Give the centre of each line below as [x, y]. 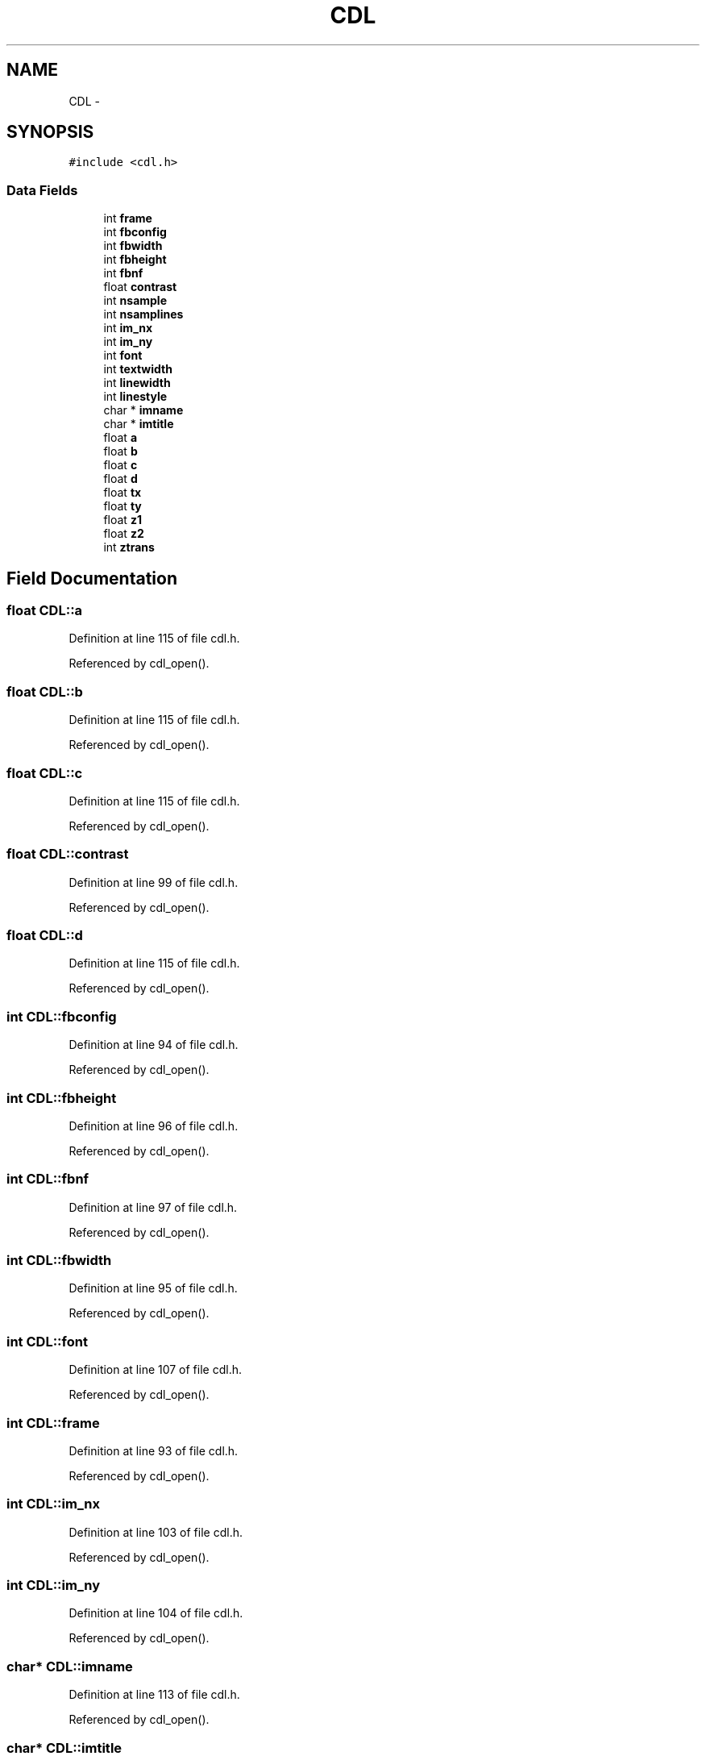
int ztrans [129, 547]
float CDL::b [45, 691]
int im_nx [128, 328]
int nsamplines [143, 314]
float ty [123, 506]
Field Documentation [92, 578]
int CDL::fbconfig [62, 1016]
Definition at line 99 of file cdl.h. [154, 882]
